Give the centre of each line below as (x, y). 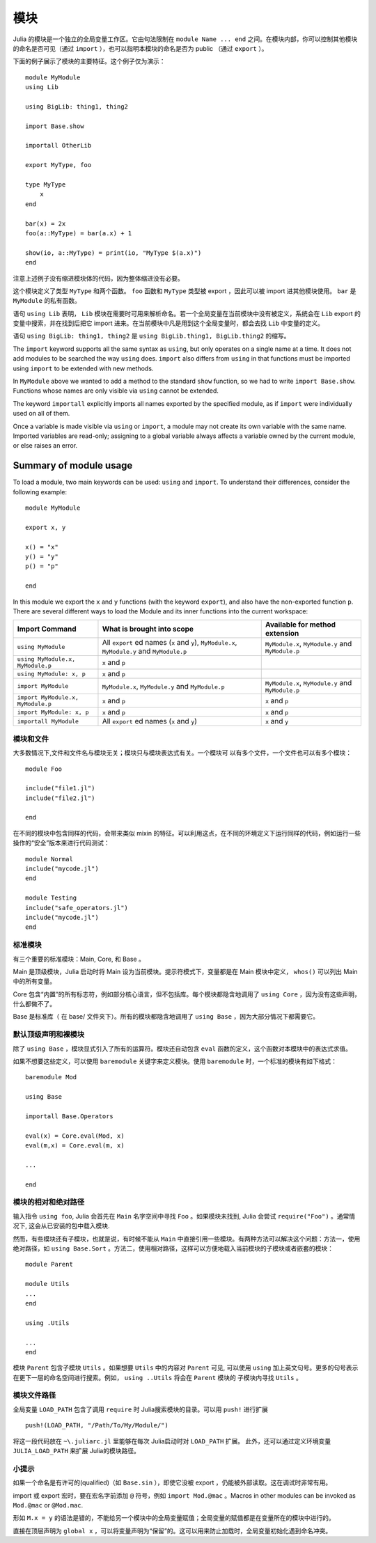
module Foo (44, 769)
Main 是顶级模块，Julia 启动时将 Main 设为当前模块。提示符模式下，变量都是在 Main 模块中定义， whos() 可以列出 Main (185, 971)
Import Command (47, 629)
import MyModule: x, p (53, 712)
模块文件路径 (34, 1395)
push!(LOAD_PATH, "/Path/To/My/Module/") (97, 1425)
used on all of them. (41, 414)
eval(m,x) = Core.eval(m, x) (75, 1146)
